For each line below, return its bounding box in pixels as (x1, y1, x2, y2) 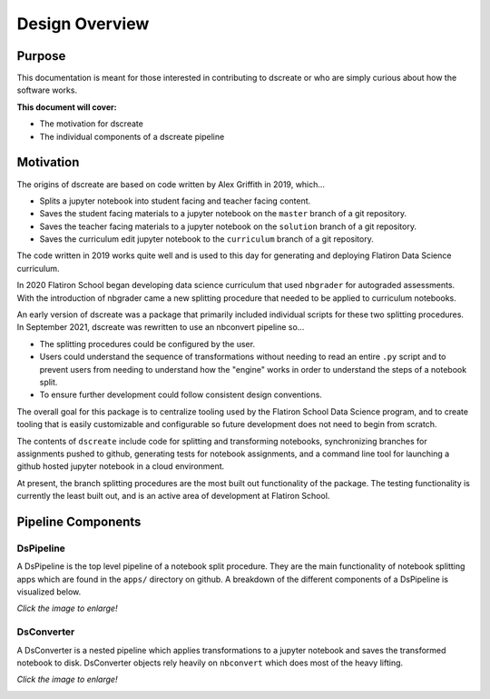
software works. (16, 85, 77, 95)
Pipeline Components (16, 514, 142, 529)
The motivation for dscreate (39, 118, 144, 129)
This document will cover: (16, 101, 117, 113)
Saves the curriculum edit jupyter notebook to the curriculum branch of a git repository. (39, 234, 374, 245)
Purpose (16, 48, 66, 64)
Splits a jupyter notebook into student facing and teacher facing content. (39, 195, 311, 206)
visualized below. (16, 586, 82, 597)
